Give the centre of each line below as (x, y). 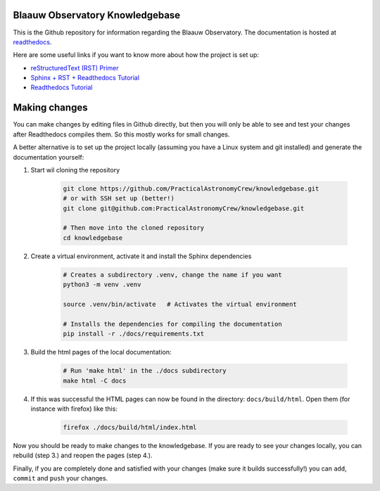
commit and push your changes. (61, 478)
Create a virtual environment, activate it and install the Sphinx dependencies (141, 256)
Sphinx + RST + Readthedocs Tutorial (85, 78)
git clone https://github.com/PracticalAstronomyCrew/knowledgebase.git (191, 189)
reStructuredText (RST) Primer (75, 68)
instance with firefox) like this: (74, 409)
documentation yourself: (49, 157)
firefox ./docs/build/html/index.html (130, 427)
